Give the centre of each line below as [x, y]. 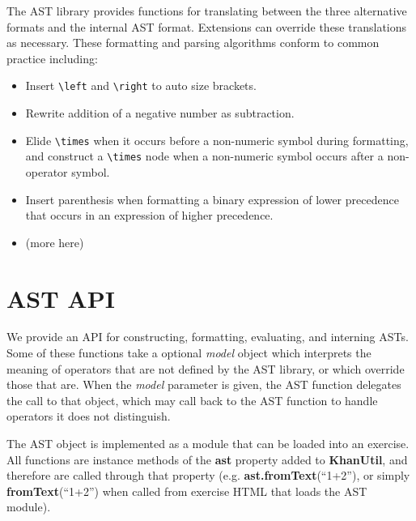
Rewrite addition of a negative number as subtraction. [160, 113]
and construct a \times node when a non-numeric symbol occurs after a [204, 156]
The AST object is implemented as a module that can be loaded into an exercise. [208, 443]
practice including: [52, 58]
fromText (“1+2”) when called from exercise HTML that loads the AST [187, 491]
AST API [61, 298]
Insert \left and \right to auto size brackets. [141, 85]
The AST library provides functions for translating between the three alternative [207, 11]
